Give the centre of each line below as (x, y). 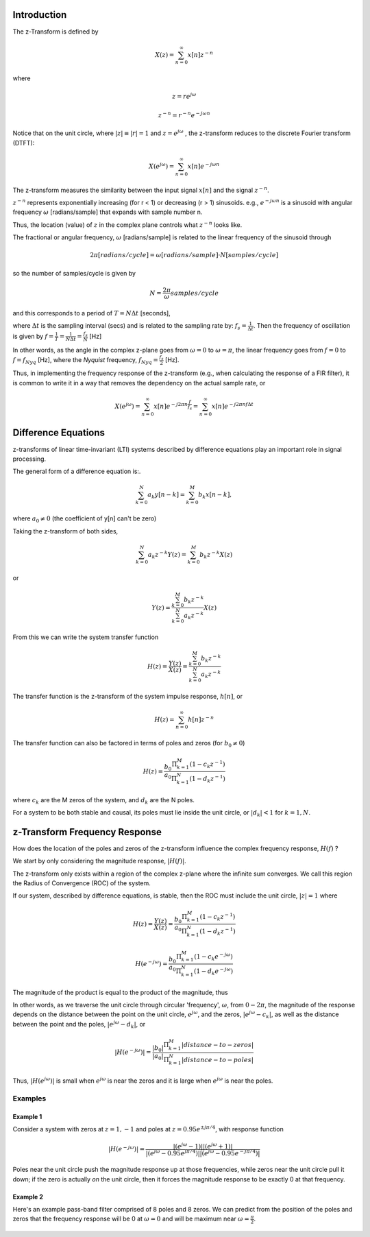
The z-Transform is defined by (56, 32)
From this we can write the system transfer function (86, 637)
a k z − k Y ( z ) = (167, 555)
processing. (29, 459)
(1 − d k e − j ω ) (214, 971)
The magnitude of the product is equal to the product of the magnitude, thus (121, 992)
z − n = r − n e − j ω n (184, 115)
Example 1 (27, 1116)
